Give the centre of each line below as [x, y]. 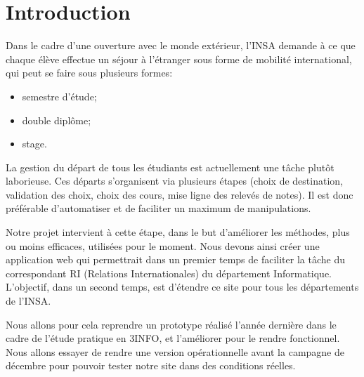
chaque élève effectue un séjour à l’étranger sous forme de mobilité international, [179, 59]
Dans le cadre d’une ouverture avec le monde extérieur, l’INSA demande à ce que [181, 45]
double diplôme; [57, 120]
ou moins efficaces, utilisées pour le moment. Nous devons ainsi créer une [163, 245]
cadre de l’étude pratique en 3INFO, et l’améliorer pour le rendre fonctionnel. [173, 338]
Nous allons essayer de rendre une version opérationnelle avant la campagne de [175, 351]
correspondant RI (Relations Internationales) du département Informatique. [169, 273]
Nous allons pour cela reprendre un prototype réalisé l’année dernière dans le [171, 324]
